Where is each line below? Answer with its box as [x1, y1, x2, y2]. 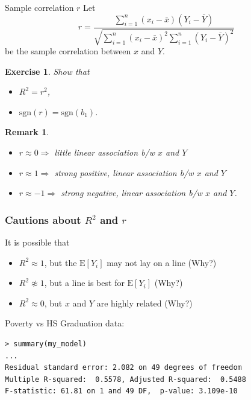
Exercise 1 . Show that [5, 65, 90, 77]
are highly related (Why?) [96, 296, 193, 309]
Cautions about [5, 212, 81, 227]
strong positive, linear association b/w [54, 166, 194, 179]
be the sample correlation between [5, 45, 131, 57]
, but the [44, 256, 77, 268]
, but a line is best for [44, 276, 125, 289]
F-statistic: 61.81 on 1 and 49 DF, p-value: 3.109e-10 [5, 387, 238, 396]
